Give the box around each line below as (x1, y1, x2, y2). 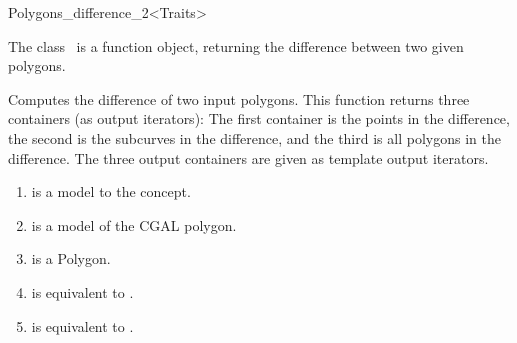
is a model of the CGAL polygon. (31, 214, 237, 235)
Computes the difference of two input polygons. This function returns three (8, 88, 470, 109)
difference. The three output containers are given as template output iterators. (8, 147, 489, 168)
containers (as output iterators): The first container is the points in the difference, (8, 108, 510, 129)
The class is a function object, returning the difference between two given (8, 35, 464, 56)
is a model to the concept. (31, 181, 191, 202)
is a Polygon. (31, 248, 111, 269)
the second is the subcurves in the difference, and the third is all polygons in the (8, 127, 501, 148)
